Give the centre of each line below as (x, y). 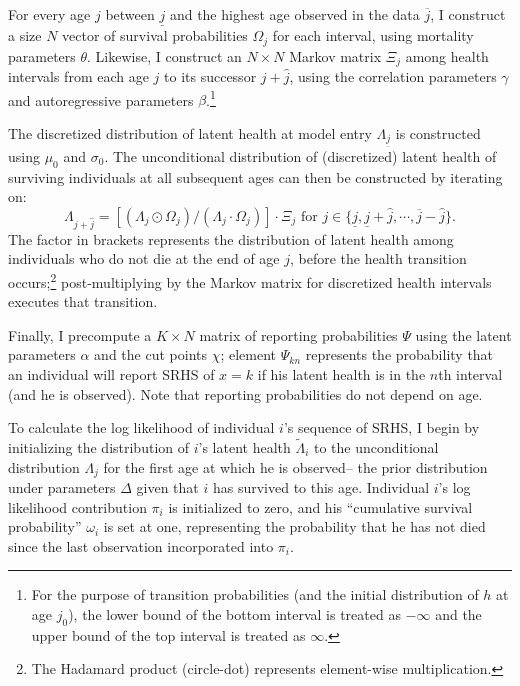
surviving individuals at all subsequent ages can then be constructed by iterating (255, 176)
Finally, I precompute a (80, 334)
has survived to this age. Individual (321, 486)
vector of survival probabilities (155, 35)
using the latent (463, 334)
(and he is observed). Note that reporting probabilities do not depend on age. (245, 393)
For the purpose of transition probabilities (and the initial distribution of (255, 594)
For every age (49, 14)
